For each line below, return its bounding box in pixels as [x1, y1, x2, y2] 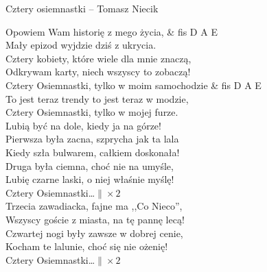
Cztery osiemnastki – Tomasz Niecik [5, 1, 159, 15]
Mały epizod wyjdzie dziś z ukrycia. [5, 38, 156, 52]
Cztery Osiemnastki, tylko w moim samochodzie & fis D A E [5, 77, 262, 92]
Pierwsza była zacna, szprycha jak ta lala [5, 132, 179, 146]
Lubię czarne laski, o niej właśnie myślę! [5, 172, 174, 186]
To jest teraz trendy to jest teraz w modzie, [5, 91, 189, 106]
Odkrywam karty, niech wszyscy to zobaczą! [5, 64, 191, 79]
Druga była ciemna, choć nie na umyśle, [5, 158, 174, 173]
